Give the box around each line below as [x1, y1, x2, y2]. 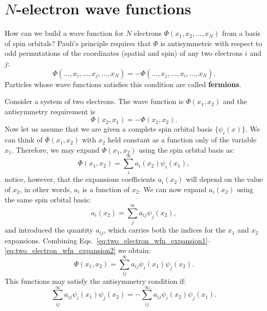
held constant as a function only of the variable [107, 134, 257, 145]
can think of [5, 134, 43, 145]
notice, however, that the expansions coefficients [5, 174, 156, 184]
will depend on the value [185, 174, 263, 184]
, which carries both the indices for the [104, 224, 226, 235]
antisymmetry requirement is [5, 106, 96, 116]
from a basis [222, 28, 260, 38]
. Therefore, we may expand [11, 144, 100, 155]
